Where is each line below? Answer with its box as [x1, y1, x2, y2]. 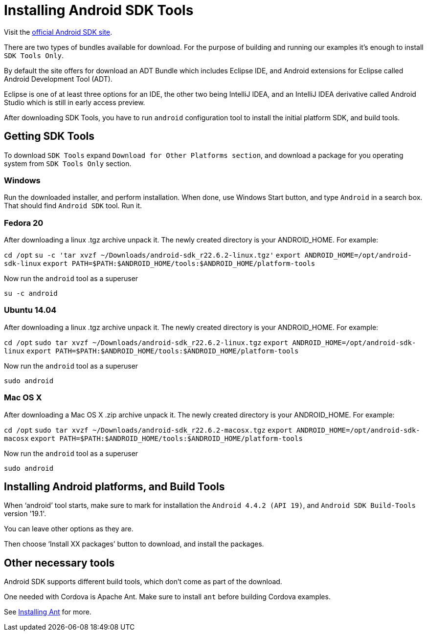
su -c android [4, 289, 58, 298]
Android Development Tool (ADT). [4, 74, 112, 83]
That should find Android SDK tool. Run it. [4, 201, 142, 210]
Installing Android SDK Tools [4, 2, 194, 19]
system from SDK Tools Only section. [4, 159, 132, 168]
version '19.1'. [4, 509, 46, 518]
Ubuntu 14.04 [4, 305, 57, 315]
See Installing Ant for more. [4, 608, 91, 616]
